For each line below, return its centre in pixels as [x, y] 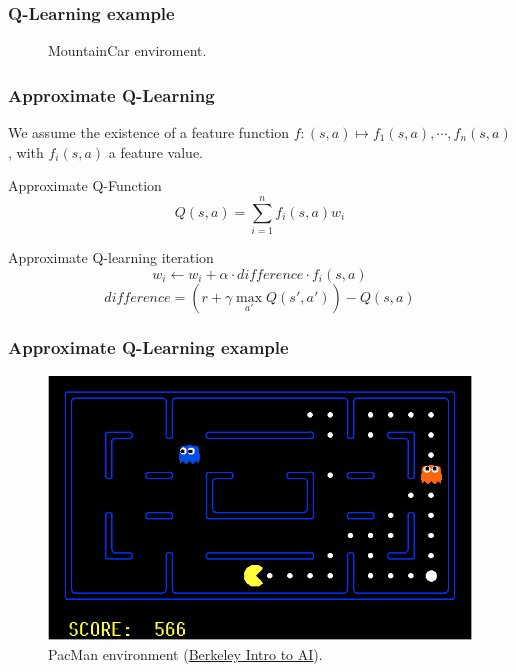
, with [26, 151]
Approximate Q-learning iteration [111, 256]
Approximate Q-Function [85, 185]
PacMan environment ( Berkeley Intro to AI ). [185, 654]
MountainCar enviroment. [127, 50]
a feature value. [155, 151]
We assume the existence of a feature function [149, 132]
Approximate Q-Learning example [148, 347]
